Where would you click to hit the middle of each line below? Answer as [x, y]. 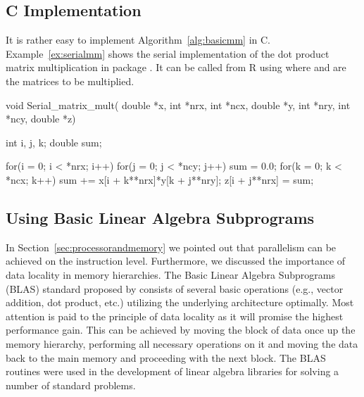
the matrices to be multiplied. [70, 81]
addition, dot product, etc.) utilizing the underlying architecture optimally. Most [180, 302]
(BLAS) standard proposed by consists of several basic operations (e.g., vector [175, 288]
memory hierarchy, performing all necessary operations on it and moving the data [182, 343]
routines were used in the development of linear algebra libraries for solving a [172, 371]
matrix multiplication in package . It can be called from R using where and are [176, 67]
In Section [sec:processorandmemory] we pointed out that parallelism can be [171, 247]
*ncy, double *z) [41, 119]
